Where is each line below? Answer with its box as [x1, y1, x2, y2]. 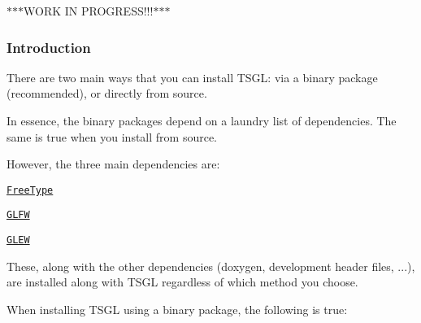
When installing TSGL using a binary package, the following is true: [7, 300, 348, 317]
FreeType [7, 184, 54, 196]
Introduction [7, 37, 91, 57]
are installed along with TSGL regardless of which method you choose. [7, 273, 358, 290]
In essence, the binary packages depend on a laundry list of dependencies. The [7, 112, 397, 129]
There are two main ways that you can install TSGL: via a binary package [7, 68, 378, 85]
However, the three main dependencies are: [7, 155, 220, 172]
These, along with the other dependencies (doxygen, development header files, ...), [7, 257, 415, 274]
